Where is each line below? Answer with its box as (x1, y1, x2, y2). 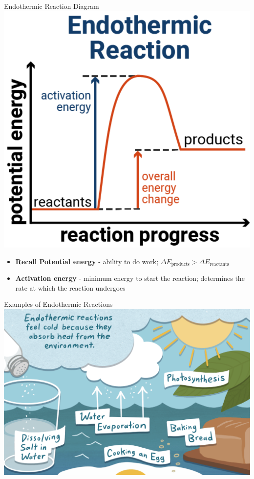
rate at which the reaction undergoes (15, 282, 126, 293)
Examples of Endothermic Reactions (4, 299, 113, 309)
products (171, 262, 190, 267)
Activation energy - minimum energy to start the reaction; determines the (15, 273, 245, 283)
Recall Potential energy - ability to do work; (15, 256, 159, 266)
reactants (210, 262, 229, 267)
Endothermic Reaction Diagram (4, 1, 99, 11)
